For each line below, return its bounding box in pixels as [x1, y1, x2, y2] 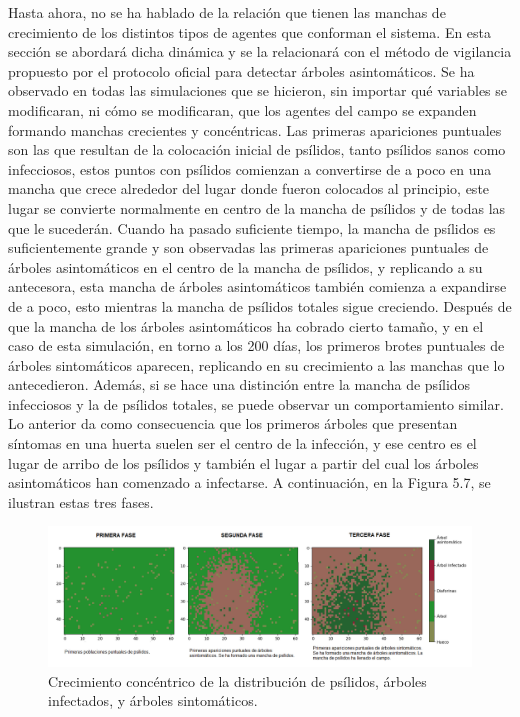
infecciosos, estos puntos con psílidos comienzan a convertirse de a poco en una [8, 158, 492, 179]
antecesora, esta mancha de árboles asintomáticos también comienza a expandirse [8, 276, 507, 297]
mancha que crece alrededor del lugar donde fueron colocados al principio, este [8, 178, 490, 199]
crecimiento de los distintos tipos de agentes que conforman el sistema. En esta [8, 21, 492, 42]
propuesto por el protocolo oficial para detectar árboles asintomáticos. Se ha [8, 60, 475, 81]
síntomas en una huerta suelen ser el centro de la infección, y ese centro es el [8, 433, 477, 454]
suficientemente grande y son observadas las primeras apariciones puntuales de [8, 237, 489, 258]
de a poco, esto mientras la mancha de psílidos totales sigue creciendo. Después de [8, 295, 512, 316]
